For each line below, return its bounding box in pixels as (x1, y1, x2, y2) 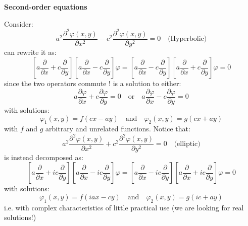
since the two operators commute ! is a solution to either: (4, 78, 181, 89)
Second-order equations (4, 2, 87, 12)
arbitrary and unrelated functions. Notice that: (45, 123, 190, 134)
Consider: (4, 18, 33, 29)
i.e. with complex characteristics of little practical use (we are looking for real (4, 202, 244, 212)
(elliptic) (174, 140, 201, 147)
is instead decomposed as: (4, 152, 84, 162)
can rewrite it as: (4, 46, 57, 57)
